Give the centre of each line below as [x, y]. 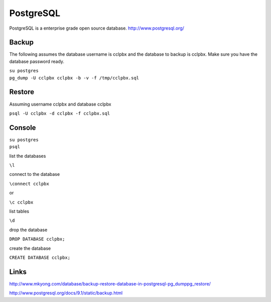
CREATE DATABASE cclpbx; [40, 257]
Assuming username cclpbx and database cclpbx [60, 104]
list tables [19, 211]
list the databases [28, 156]
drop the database [28, 230]
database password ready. [37, 61]
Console [23, 127]
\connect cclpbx [29, 184]
